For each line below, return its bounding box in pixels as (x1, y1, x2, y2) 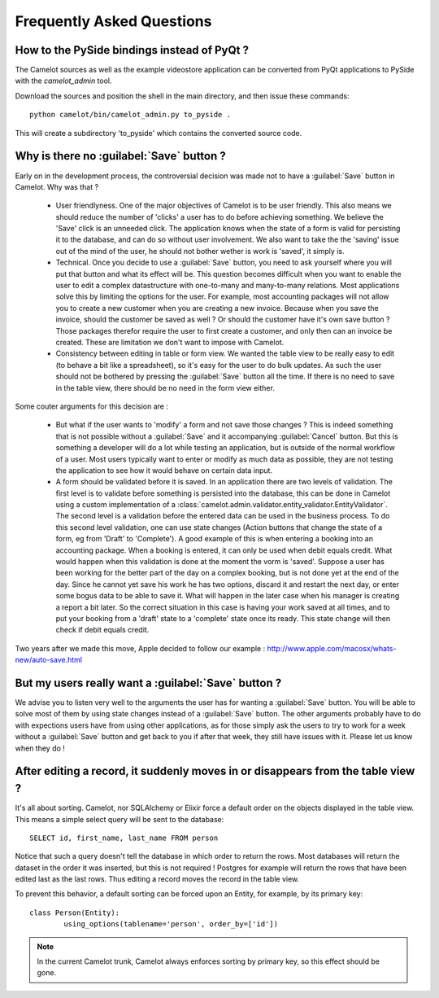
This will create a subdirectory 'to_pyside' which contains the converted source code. (15, 128, 302, 138)
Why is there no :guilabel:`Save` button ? (15, 149, 227, 163)
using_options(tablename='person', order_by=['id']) (63, 920, 278, 929)
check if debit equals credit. (55, 625, 150, 635)
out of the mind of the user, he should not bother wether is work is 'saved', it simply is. (55, 246, 345, 256)
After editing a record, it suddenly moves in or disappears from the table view (15, 764, 415, 778)
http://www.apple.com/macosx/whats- (267, 643, 397, 653)
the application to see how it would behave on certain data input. (55, 465, 272, 475)
